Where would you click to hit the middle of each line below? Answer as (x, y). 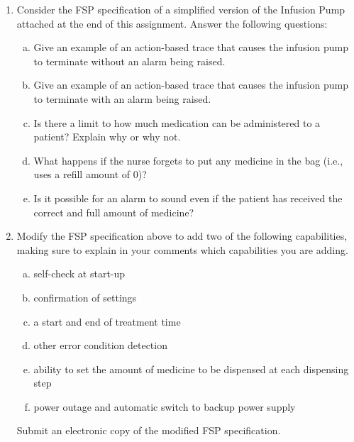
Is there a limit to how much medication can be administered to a (177, 122)
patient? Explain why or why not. (107, 137)
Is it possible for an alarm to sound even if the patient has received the (188, 198)
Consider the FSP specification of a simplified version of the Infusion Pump (181, 9)
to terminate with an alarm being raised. (122, 98)
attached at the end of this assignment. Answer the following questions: (172, 23)
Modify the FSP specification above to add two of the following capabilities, (182, 236)
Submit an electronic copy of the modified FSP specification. (149, 430)
